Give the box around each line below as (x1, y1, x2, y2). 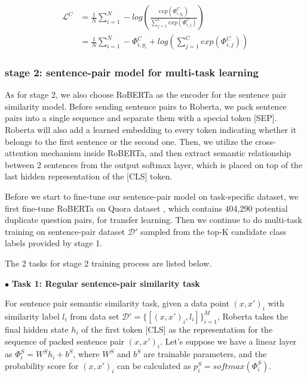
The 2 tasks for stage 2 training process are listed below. (5, 257, 212, 269)
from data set (70, 309, 119, 322)
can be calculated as (117, 359, 191, 371)
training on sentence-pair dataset (5, 225, 125, 237)
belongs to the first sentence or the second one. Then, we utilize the (5, 135, 253, 147)
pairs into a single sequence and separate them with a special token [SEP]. (5, 111, 277, 124)
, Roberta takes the (217, 309, 288, 322)
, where (73, 348, 100, 360)
